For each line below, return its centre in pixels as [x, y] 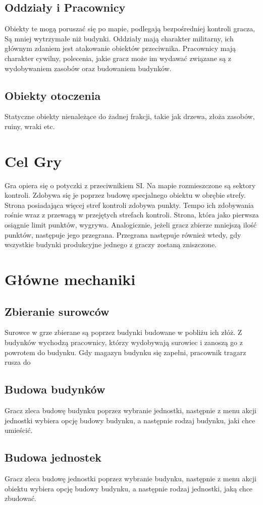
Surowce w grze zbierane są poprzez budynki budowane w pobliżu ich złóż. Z [123, 332]
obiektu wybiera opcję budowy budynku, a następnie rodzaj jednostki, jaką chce [129, 488]
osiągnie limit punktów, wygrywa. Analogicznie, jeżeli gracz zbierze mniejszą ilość [131, 225]
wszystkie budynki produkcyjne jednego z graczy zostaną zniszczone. [111, 244]
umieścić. [19, 430]
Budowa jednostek [53, 457]
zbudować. [20, 498]
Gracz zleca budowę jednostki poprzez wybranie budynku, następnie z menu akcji [130, 478]
